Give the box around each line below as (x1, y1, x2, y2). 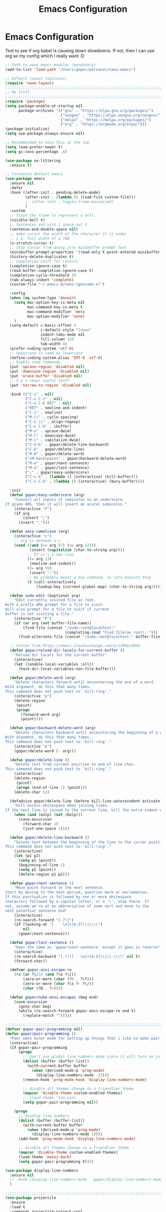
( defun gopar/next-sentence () (9, 881, 74, 886)
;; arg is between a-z (14, 538, 61, 543)
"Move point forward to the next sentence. (14, 885, 105, 890)
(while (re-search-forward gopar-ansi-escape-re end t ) (18, 1008, 136, 1014)
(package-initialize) (5, 127, 50, 131)
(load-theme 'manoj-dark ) (18, 1154, 72, 1160)
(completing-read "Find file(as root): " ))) (65, 630, 158, 635)
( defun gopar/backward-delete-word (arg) (9, 726, 96, 731)
